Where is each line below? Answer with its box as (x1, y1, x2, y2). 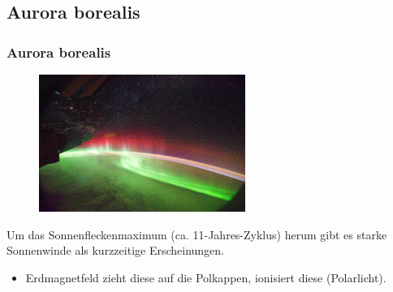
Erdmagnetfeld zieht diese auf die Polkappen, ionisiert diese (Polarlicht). (25, 268, 387, 286)
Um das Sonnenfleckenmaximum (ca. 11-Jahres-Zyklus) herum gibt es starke (6, 225, 387, 243)
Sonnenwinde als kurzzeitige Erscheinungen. (6, 242, 225, 259)
